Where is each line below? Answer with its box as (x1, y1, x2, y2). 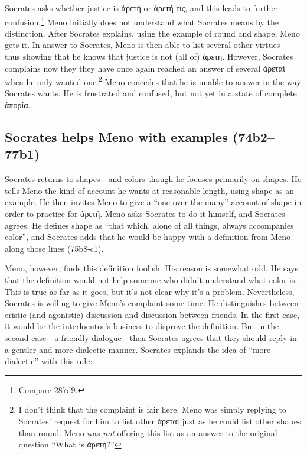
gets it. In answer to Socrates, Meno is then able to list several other (5, 38, 253, 51)
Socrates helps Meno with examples (5, 128, 228, 146)
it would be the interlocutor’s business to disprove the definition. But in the (5, 320, 279, 332)
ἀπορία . (5, 99, 31, 111)
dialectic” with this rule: (5, 355, 93, 367)
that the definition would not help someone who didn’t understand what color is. (5, 274, 298, 286)
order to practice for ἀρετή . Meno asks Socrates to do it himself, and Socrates (5, 207, 285, 220)
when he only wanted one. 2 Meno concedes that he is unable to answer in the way (5, 74, 301, 87)
